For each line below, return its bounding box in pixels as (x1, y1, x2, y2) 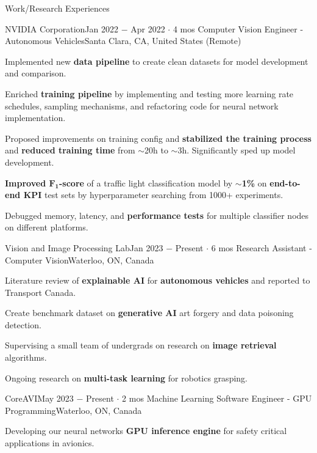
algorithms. (5, 351, 47, 364)
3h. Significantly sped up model (177, 144, 296, 157)
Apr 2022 (130, 22, 165, 35)
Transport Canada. (5, 285, 76, 298)
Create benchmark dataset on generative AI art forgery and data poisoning (5, 306, 294, 319)
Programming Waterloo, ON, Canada (5, 403, 142, 416)
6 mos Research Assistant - (211, 241, 312, 254)
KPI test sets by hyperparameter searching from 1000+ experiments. (23, 188, 283, 201)
